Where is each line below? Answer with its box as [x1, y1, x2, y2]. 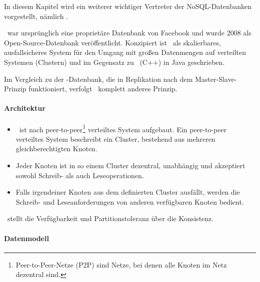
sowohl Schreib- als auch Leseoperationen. [15, 170, 144, 180]
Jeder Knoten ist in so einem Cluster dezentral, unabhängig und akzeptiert [15, 160, 245, 170]
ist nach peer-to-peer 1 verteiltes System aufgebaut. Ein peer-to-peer [19, 122, 227, 134]
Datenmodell [4, 233, 49, 243]
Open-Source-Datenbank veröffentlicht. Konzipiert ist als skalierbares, [4, 37, 221, 47]
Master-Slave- [194, 73, 237, 84]
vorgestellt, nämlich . [4, 10, 68, 21]
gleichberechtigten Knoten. [15, 143, 97, 154]
